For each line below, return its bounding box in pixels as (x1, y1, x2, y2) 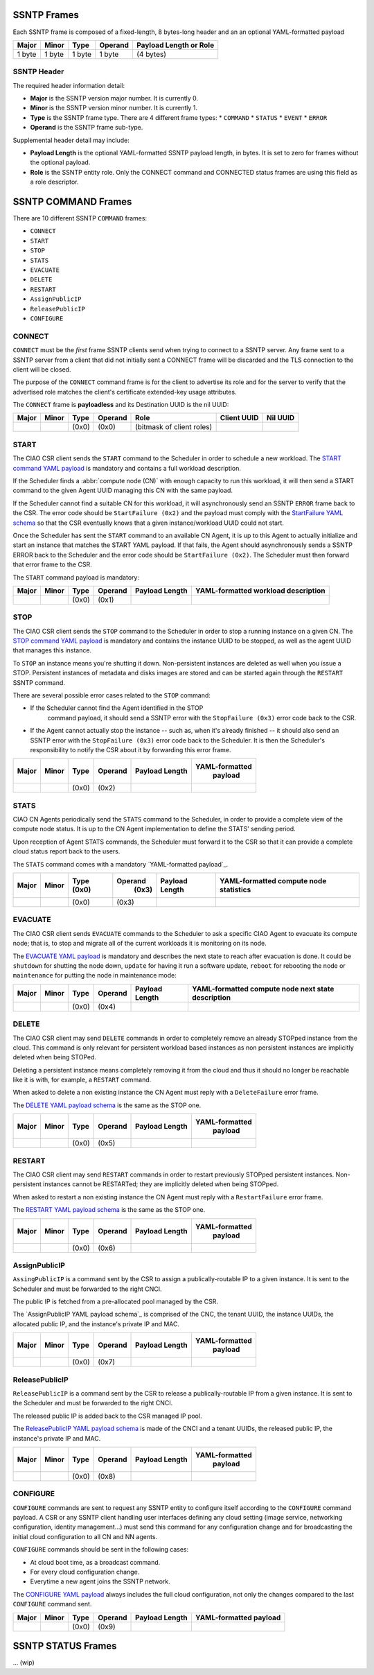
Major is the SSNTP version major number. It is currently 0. (30, 94, 199, 103)
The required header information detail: (12, 81, 125, 89)
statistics (219, 885, 251, 894)
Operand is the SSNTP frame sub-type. (30, 123, 143, 132)
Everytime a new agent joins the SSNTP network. (30, 1577, 171, 1586)
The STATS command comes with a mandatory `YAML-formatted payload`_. (12, 860, 229, 868)
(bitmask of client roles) (135, 422, 213, 432)
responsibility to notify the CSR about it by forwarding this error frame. (30, 745, 231, 754)
